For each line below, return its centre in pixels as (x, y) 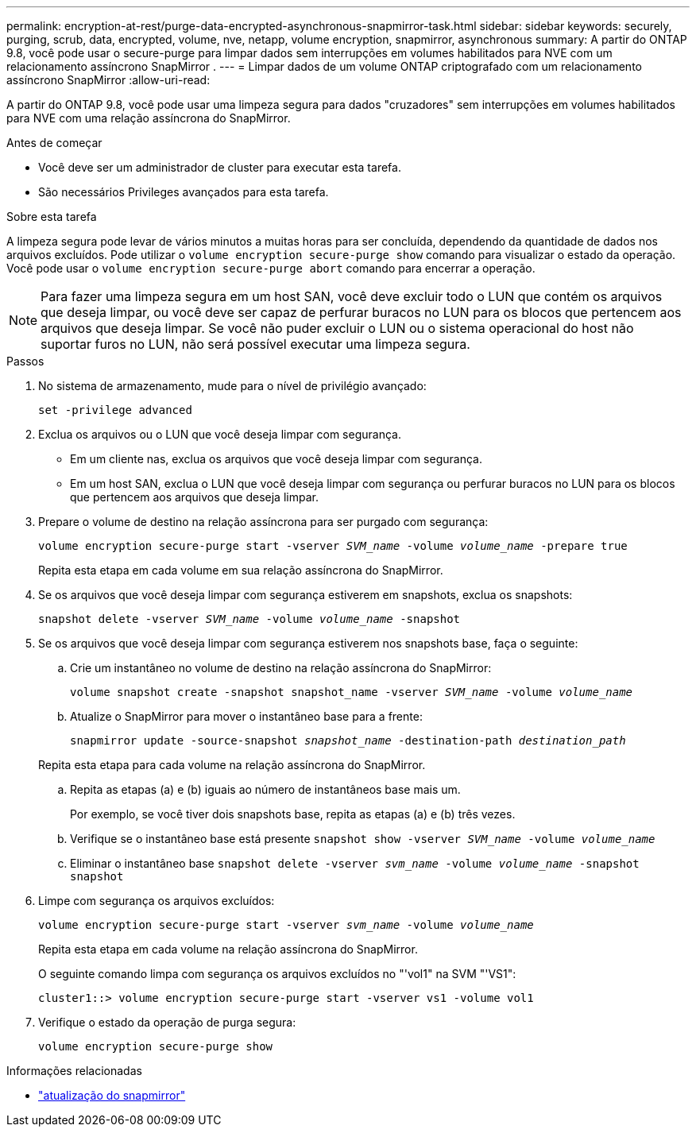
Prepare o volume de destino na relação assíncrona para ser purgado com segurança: (263, 522)
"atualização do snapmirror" (112, 1095)
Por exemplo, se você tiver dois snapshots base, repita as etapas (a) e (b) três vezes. (293, 814)
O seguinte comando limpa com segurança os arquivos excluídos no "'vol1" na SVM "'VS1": (277, 974)
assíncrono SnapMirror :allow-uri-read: (108, 80)
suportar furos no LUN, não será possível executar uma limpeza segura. (255, 344)
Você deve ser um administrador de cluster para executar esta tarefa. (220, 167)
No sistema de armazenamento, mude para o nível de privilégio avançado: (232, 386)
